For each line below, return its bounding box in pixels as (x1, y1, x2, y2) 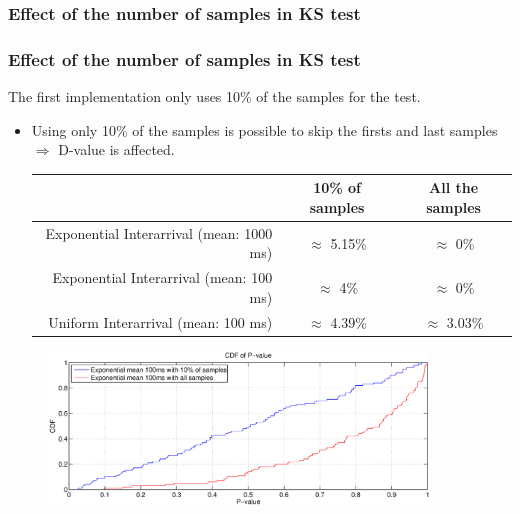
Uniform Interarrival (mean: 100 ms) (48, 311, 273, 332)
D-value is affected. (58, 139, 175, 160)
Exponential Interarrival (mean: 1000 (45, 222, 273, 243)
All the (429, 177, 479, 198)
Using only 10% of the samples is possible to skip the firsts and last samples (31, 119, 498, 140)
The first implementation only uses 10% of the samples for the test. (8, 86, 421, 107)
